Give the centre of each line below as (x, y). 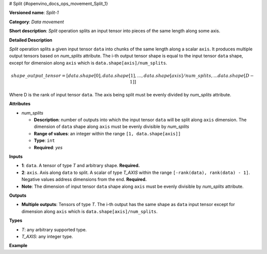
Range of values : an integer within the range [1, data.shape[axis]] (107, 133)
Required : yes (48, 147)
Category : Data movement (37, 22)
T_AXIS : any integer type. (47, 236)
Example (18, 246)
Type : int (44, 140)
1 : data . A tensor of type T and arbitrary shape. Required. (81, 166)
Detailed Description (31, 40)
